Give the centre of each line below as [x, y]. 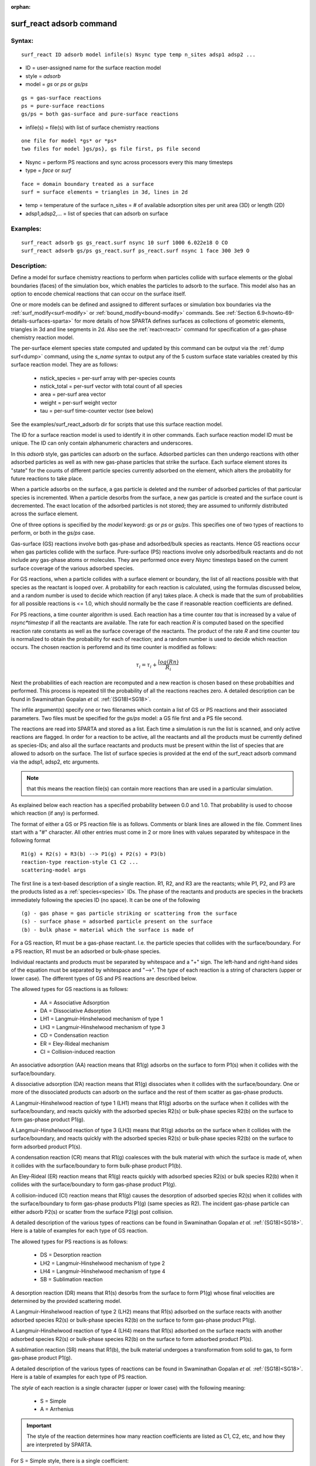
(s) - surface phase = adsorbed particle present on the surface [117, 922]
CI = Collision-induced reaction [78, 1051]
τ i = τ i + [146, 666]
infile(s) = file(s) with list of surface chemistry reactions [92, 127]
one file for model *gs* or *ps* [69, 141]
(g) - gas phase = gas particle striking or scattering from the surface [129, 914]
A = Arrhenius [57, 1409]
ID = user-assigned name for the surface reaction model [93, 68]
